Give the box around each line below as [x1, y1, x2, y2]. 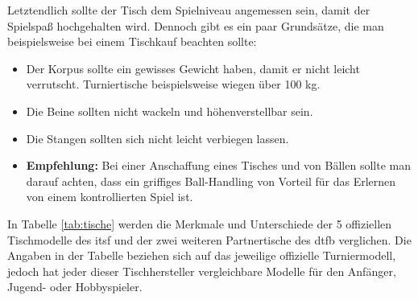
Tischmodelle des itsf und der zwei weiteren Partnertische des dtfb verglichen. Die [7, 231, 412, 248]
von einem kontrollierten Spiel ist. [26, 188, 193, 205]
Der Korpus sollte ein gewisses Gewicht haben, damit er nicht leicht [26, 60, 360, 76]
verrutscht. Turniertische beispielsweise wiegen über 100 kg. [26, 76, 321, 92]
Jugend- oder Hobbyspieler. [7, 278, 143, 295]
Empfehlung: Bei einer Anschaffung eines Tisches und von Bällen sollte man [26, 157, 411, 174]
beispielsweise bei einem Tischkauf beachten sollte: [7, 33, 257, 50]
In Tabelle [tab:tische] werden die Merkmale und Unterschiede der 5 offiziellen [7, 215, 392, 232]
